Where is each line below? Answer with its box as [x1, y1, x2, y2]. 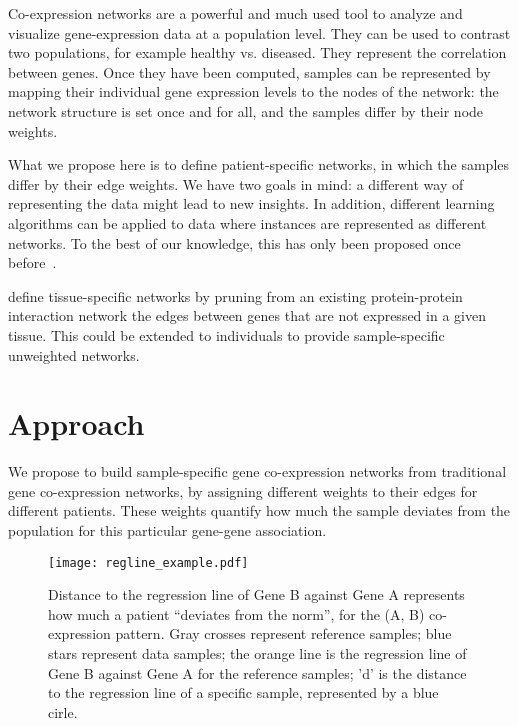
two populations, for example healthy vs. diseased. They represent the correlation [8, 42, 507, 63]
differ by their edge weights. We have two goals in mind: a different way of [8, 173, 464, 194]
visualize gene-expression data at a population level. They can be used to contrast [8, 22, 511, 43]
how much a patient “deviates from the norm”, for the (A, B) [48, 603, 425, 624]
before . [8, 252, 57, 273]
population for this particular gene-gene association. [8, 520, 327, 540]
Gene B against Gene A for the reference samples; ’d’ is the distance [48, 662, 467, 683]
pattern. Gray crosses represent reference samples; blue [115, 623, 452, 644]
